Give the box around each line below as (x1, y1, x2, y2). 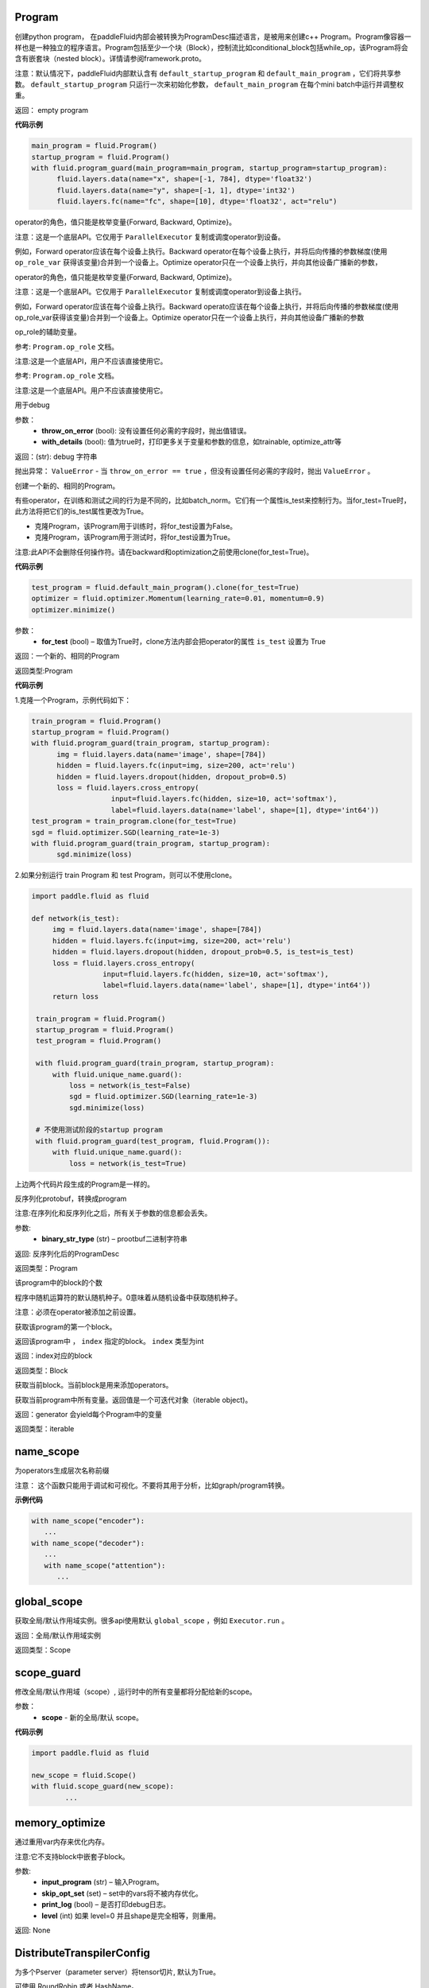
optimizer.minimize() (31, 605, 116, 614)
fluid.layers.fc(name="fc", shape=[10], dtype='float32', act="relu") (56, 197, 338, 206)
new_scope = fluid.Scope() (31, 1771, 137, 1780)
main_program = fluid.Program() (31, 142, 158, 150)
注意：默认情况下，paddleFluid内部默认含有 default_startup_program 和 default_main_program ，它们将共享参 (14, 68, 401, 78)
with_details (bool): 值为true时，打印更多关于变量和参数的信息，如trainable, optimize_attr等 (41, 437, 342, 447)
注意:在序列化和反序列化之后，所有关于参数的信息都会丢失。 (14, 1209, 212, 1218)
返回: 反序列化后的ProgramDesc (14, 1248, 119, 1258)
